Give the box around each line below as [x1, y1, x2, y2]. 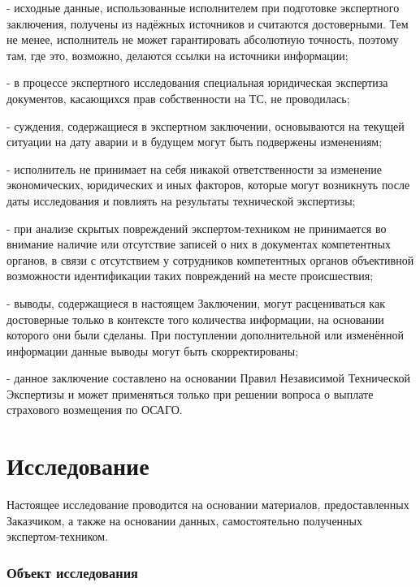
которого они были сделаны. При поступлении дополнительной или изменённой [6, 326, 404, 343]
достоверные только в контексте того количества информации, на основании [6, 310, 384, 327]
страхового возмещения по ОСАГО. [6, 401, 183, 418]
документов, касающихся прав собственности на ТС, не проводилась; [6, 89, 350, 106]
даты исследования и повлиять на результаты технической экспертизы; [6, 192, 356, 209]
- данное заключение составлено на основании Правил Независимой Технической [6, 369, 411, 386]
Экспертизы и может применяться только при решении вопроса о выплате [6, 385, 374, 402]
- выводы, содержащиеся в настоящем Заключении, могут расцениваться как [6, 294, 385, 311]
